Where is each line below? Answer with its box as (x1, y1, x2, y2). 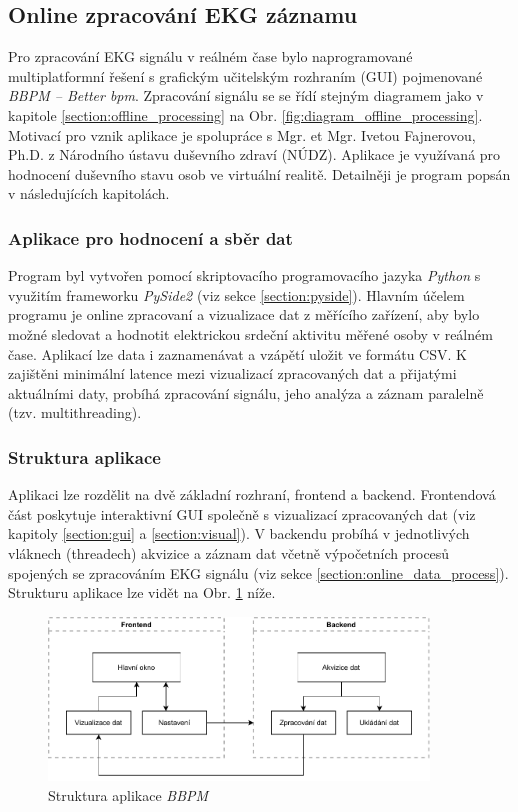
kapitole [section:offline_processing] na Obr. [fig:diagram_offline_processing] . (8, 104, 483, 125)
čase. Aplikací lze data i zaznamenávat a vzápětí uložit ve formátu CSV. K (8, 343, 467, 364)
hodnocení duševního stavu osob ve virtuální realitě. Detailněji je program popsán (8, 163, 511, 184)
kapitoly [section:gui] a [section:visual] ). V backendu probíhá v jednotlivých (8, 523, 470, 544)
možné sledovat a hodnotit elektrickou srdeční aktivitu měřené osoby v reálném (8, 323, 493, 344)
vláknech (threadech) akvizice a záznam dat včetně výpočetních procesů (8, 542, 450, 563)
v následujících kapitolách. (8, 183, 170, 204)
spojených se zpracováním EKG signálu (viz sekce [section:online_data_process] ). (8, 562, 509, 583)
